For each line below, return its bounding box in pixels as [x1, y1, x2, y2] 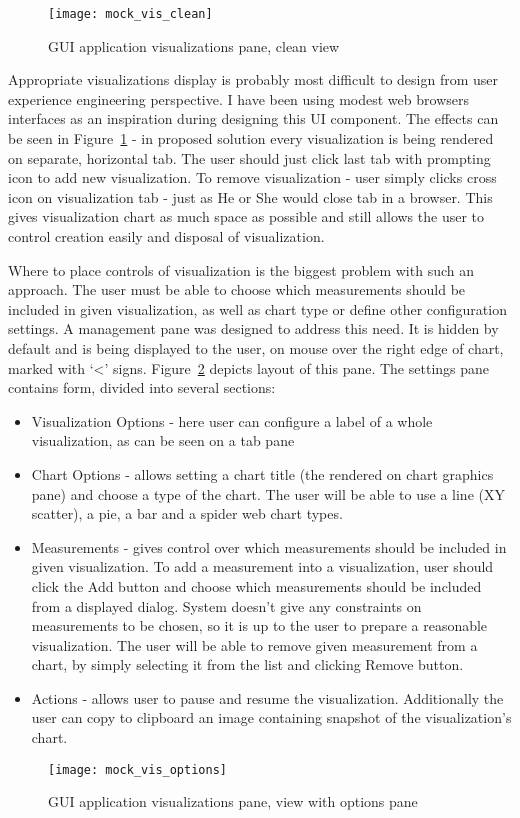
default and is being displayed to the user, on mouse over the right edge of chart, [8, 337, 504, 358]
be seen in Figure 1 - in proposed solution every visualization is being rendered [8, 128, 494, 149]
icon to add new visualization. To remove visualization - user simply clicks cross [8, 167, 497, 188]
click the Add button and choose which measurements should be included [31, 575, 482, 596]
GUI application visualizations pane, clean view [48, 35, 340, 56]
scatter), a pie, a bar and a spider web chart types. [31, 503, 343, 524]
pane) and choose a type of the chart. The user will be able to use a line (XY [31, 483, 505, 504]
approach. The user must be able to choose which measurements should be [8, 279, 466, 300]
